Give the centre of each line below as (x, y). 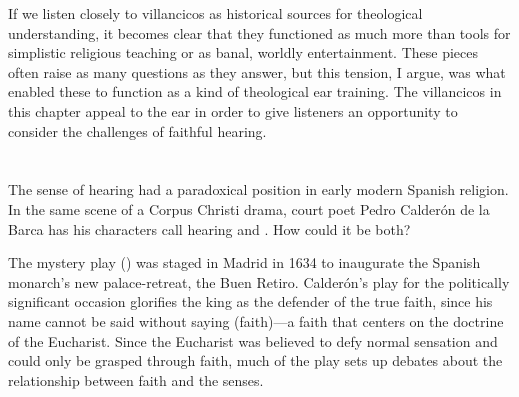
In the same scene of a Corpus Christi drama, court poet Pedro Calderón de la (249, 208)
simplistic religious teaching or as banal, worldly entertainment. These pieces (243, 52)
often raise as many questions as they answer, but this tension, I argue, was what (257, 71)
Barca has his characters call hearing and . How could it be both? (209, 228)
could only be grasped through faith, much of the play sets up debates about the (255, 360)
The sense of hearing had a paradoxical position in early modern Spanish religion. (258, 189)
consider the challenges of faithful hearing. (137, 130)
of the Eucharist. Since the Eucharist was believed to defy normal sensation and (253, 340)
